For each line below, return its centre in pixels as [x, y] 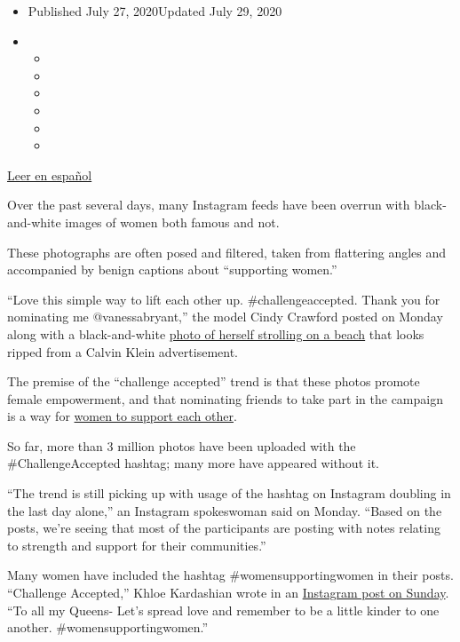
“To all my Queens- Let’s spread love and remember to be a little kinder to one [223, 610]
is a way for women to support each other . [122, 416]
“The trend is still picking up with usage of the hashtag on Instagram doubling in [229, 493]
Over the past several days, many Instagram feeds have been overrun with [209, 205]
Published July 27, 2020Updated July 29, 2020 [155, 11]
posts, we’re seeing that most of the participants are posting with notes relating [224, 528]
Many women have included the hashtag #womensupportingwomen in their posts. [230, 575]
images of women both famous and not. [172, 222]
